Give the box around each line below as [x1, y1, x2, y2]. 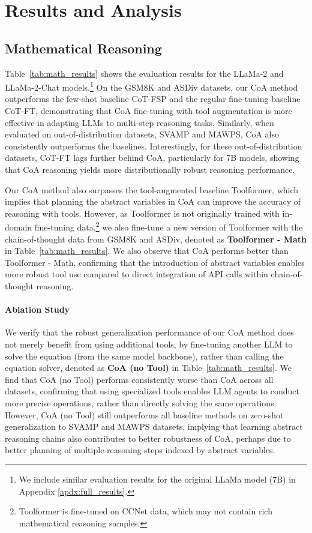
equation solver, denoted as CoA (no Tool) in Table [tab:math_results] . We [5, 361, 292, 374]
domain [5, 221, 32, 233]
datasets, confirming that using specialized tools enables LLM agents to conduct [5, 385, 299, 397]
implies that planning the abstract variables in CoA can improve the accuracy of [5, 195, 301, 208]
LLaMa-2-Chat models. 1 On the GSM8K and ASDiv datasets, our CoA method [5, 79, 298, 93]
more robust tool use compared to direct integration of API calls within [5, 268, 268, 280]
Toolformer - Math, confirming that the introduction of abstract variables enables [5, 256, 305, 268]
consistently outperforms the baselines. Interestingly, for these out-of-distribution [5, 139, 302, 152]
